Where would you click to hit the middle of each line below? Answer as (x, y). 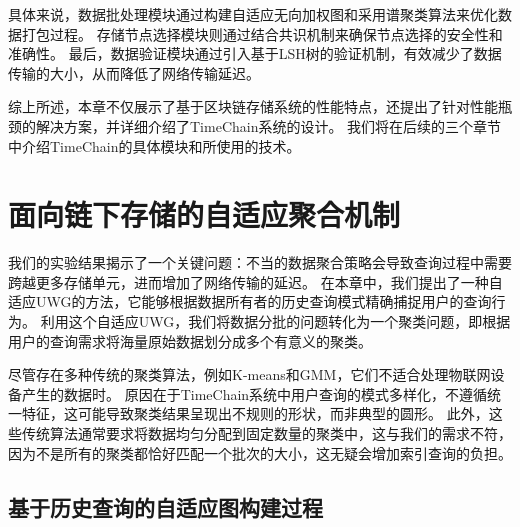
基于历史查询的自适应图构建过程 (165, 506)
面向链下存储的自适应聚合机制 (204, 214)
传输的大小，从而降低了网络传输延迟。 (134, 72)
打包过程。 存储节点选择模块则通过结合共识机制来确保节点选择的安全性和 (262, 33)
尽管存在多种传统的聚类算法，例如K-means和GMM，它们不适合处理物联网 (249, 374)
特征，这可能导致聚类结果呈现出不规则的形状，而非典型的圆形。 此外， (255, 413)
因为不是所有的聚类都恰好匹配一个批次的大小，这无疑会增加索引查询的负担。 (260, 452)
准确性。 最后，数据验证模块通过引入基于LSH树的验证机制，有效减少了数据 (255, 53)
